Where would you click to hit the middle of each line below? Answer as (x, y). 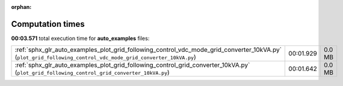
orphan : (21, 7)
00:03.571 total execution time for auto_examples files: (80, 38)
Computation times (48, 24)
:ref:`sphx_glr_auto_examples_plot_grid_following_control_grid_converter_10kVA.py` (132, 65)
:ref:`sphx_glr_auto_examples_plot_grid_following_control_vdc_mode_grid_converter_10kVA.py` (148, 50)
